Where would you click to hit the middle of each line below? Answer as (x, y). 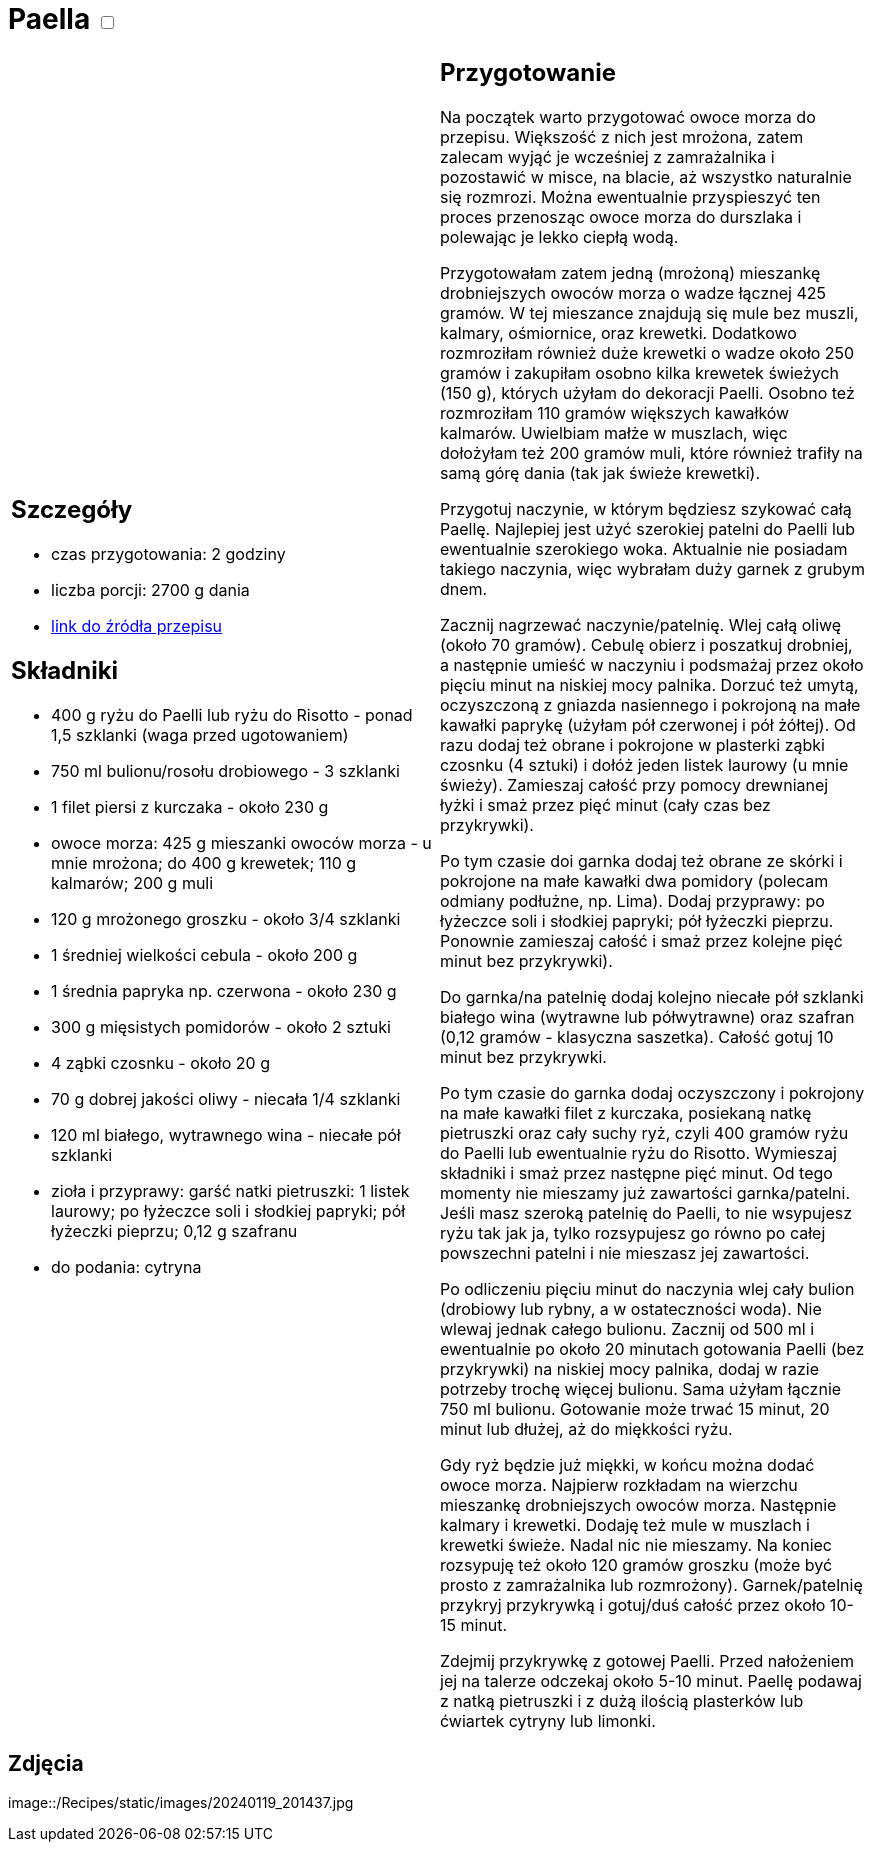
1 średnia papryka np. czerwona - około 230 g (224, 991)
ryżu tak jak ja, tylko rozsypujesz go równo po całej (633, 1232)
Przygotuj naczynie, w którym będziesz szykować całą (646, 508)
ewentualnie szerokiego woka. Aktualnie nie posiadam (644, 548)
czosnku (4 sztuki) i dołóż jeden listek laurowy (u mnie (644, 764)
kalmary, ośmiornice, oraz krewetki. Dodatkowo (618, 332)
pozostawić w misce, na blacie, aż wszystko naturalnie (646, 176)
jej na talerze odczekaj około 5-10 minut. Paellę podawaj (651, 1680)
